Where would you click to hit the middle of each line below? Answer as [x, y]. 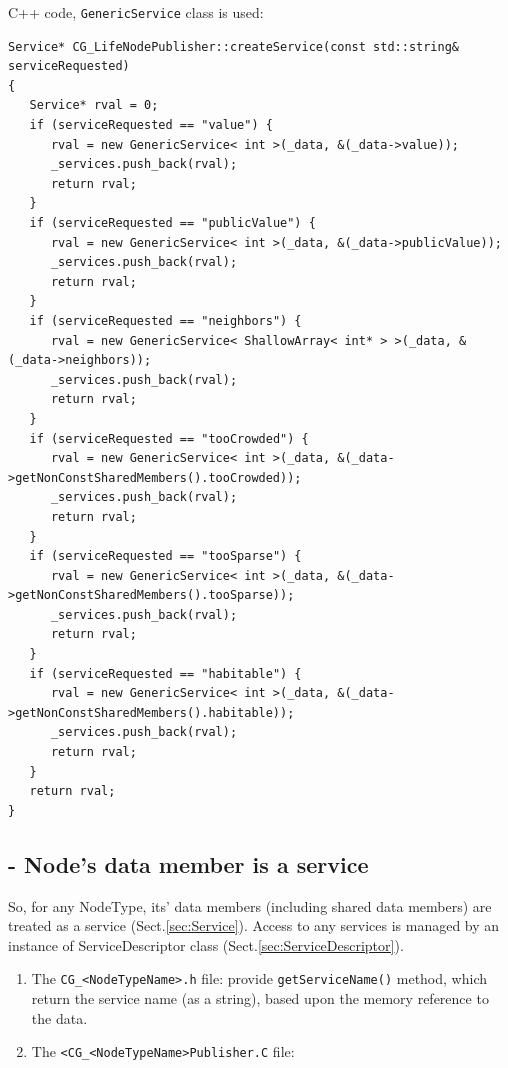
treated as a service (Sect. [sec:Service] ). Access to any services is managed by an [254, 925]
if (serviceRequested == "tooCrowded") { [169, 438]
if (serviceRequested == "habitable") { [165, 673]
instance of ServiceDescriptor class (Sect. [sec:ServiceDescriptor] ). [206, 944]
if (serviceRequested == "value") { [151, 125]
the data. [59, 1017]
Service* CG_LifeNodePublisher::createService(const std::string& [234, 46]
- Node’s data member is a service [188, 863]
